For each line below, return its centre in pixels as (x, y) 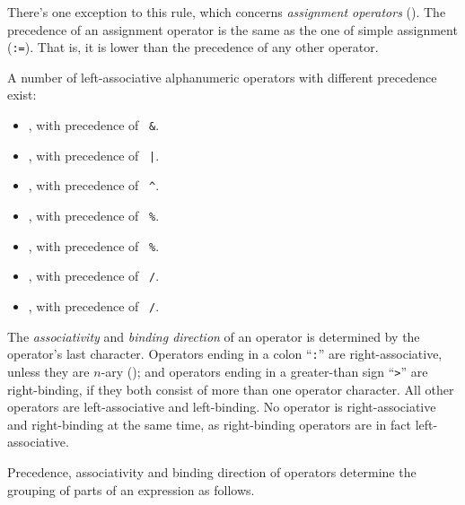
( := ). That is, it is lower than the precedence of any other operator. (193, 47)
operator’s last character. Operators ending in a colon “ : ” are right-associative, (225, 354)
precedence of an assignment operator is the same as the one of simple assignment (232, 29)
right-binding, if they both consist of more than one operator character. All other (231, 389)
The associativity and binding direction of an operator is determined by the (214, 336)
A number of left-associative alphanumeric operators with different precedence (222, 77)
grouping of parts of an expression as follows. (131, 489)
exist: (22, 95)
